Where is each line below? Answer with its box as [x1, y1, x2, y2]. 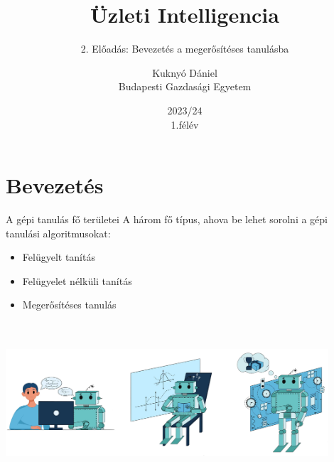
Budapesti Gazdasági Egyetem [118, 79, 252, 94]
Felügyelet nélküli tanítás [22, 273, 132, 288]
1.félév [171, 117, 199, 131]
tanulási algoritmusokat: [6, 225, 111, 240]
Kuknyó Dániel [152, 65, 217, 80]
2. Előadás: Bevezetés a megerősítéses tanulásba [80, 41, 289, 56]
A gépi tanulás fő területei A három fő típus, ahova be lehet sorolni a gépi [6, 212, 328, 227]
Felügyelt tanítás [22, 249, 95, 264]
